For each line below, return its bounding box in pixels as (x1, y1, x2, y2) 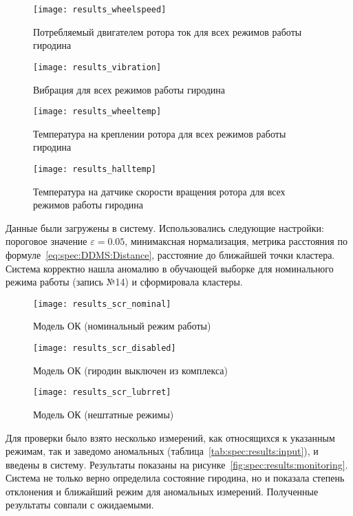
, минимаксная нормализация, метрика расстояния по (125, 234, 347, 248)
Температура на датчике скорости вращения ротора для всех (33, 184, 286, 198)
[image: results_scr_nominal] (33, 299, 171, 309)
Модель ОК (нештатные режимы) (33, 407, 174, 421)
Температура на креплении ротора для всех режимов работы (33, 126, 286, 140)
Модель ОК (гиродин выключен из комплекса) (33, 363, 228, 377)
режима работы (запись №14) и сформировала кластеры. (6, 275, 243, 289)
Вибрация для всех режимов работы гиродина (33, 82, 226, 96)
